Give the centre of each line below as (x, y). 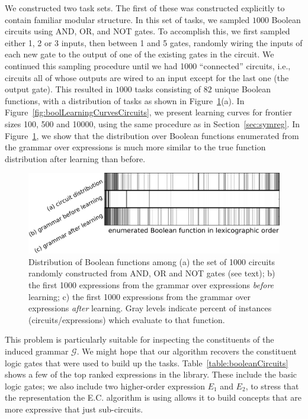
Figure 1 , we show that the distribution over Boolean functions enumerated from (152, 135)
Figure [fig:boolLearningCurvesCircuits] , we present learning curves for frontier (148, 112)
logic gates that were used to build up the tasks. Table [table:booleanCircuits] (147, 362)
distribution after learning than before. (75, 158)
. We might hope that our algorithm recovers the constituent (187, 351)
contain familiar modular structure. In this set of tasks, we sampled (127, 19)
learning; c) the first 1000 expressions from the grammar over (140, 296)
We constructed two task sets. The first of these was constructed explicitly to (145, 8)
